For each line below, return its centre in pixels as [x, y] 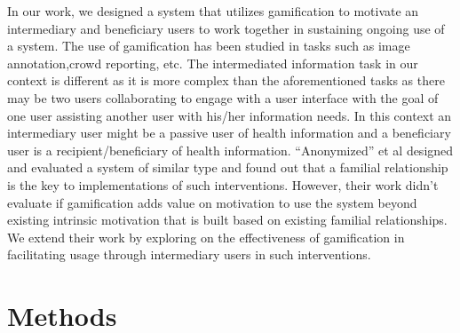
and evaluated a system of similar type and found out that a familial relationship [228, 167]
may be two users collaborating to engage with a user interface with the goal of [223, 97]
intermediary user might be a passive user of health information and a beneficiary [229, 133]
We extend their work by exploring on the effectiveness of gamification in [206, 237]
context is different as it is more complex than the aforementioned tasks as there [226, 80]
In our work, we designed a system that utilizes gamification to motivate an [213, 11]
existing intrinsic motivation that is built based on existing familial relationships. [227, 220]
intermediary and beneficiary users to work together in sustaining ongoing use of [226, 28]
